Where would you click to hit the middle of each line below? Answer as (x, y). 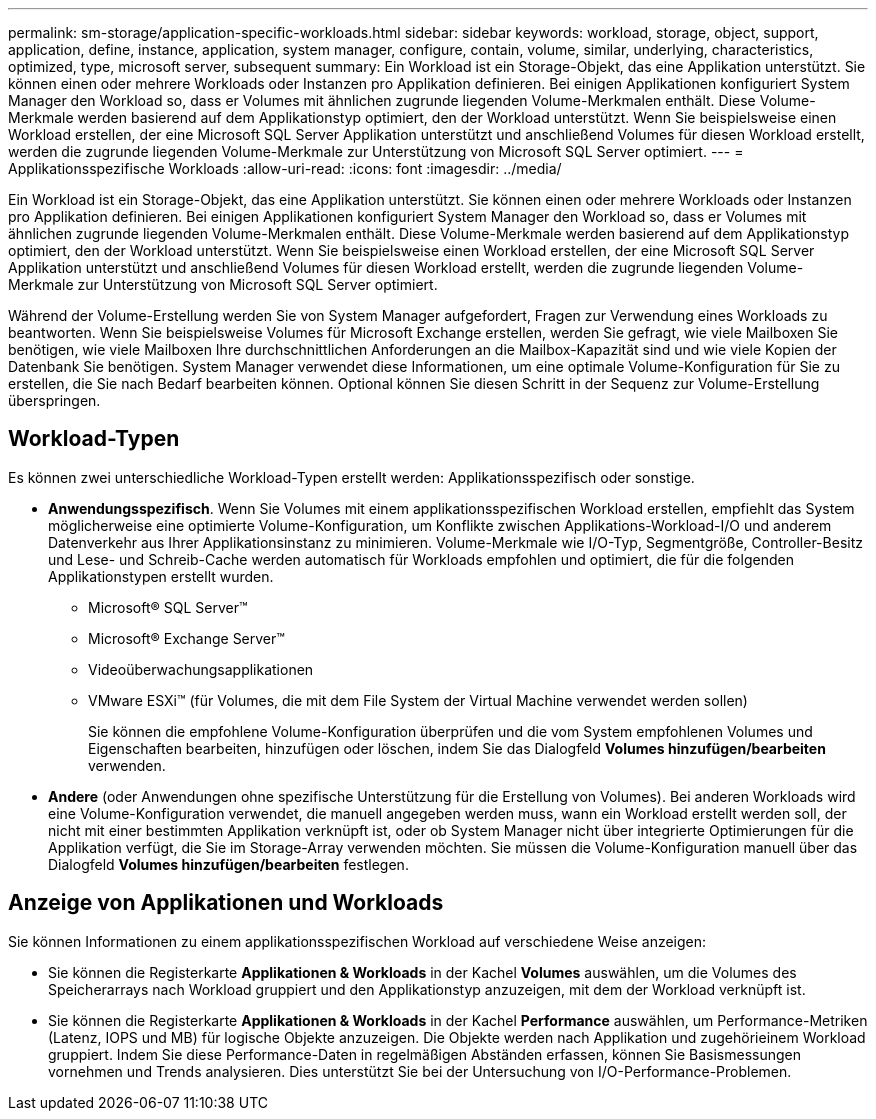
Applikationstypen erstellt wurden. (161, 576)
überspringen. (54, 400)
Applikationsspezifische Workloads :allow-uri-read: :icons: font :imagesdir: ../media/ (285, 168)
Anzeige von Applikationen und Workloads (226, 903)
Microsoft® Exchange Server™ (186, 638)
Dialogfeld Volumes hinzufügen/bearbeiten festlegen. (228, 864)
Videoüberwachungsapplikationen (201, 669)
